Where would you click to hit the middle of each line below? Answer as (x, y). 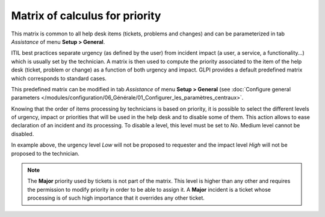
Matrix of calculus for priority (86, 16)
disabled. (23, 134)
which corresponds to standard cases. (59, 78)
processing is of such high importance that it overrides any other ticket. (116, 198)
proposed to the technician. (45, 153)
